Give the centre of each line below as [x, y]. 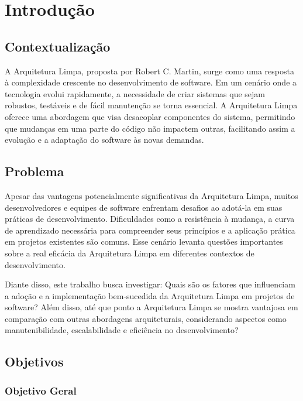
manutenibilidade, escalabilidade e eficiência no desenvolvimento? [122, 330]
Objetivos [34, 361]
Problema [35, 171]
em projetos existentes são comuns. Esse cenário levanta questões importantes [144, 241]
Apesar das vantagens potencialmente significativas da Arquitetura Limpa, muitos [151, 195]
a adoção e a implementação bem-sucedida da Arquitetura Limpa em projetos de [150, 295]
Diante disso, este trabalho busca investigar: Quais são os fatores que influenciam [150, 284]
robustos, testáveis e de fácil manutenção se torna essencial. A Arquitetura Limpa [151, 105]
